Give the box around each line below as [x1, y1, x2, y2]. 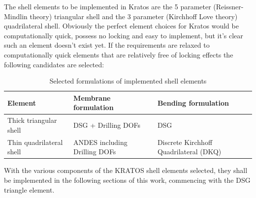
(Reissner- [213, 1, 244, 11]
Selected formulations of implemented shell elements [49, 76, 207, 86]
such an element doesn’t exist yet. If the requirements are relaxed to [4, 40, 210, 50]
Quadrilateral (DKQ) [157, 146, 222, 157]
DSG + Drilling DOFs [73, 119, 141, 130]
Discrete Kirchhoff [157, 137, 213, 147]
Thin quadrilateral [7, 137, 63, 147]
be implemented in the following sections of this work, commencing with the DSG [4, 174, 251, 185]
